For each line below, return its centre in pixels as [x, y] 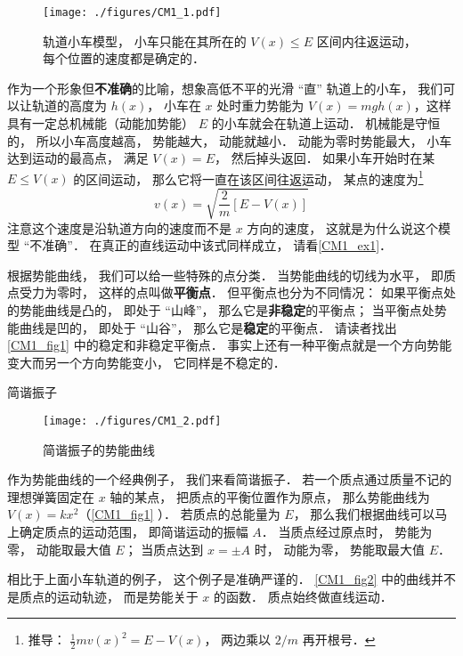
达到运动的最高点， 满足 [78, 158]
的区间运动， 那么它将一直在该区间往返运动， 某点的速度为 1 [248, 177]
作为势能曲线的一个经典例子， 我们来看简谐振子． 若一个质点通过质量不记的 [230, 479]
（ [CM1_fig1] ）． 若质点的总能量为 [179, 514]
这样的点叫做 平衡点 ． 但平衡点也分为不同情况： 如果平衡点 [271, 292]
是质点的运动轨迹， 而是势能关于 [103, 596]
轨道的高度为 [69, 105]
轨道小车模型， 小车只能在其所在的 [145, 40]
